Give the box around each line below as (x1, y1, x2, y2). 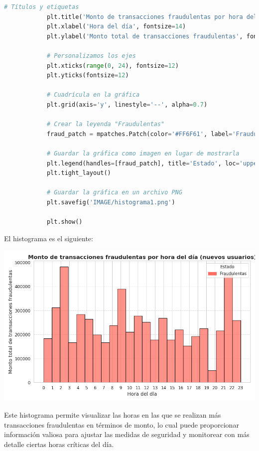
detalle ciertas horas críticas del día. (4, 439, 114, 450)
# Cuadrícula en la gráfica (46, 91, 140, 99)
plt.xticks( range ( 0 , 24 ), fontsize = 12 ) (46, 62, 179, 69)
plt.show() (46, 218, 83, 226)
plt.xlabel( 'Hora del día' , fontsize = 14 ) (46, 23, 186, 30)
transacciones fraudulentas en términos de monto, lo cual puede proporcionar (4, 419, 239, 430)
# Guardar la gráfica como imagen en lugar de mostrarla (46, 150, 240, 157)
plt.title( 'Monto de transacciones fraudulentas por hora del (46, 13, 258, 20)
